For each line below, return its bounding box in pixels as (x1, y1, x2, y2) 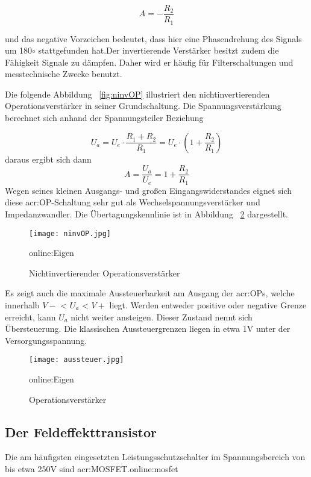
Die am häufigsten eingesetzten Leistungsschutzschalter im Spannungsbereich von (5, 450, 306, 463)
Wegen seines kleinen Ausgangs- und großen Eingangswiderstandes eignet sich (5, 184, 292, 196)
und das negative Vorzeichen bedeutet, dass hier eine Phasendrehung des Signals (5, 32, 302, 45)
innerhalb (5, 299, 40, 311)
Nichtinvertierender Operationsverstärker (29, 266, 180, 279)
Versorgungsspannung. (5, 334, 87, 346)
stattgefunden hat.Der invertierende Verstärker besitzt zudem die (38, 44, 279, 57)
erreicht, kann (5, 310, 56, 323)
